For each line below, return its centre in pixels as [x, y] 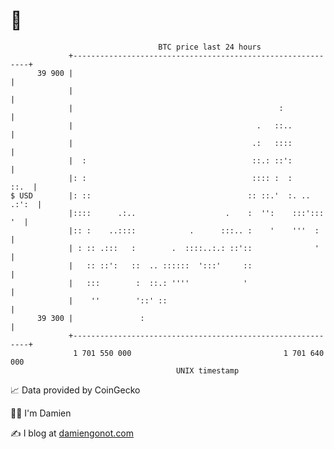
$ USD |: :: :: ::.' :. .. [160, 195]
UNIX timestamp [207, 370]
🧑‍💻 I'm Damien [41, 413]
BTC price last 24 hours [210, 47]
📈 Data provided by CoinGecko [75, 390]
